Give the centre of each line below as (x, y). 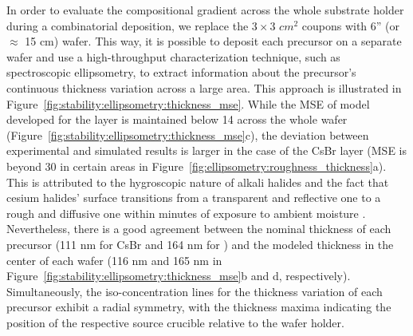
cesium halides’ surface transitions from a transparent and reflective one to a (194, 198)
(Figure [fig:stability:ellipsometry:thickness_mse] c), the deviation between (188, 134)
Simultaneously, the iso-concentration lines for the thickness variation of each (195, 291)
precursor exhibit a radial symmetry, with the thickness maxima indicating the (199, 307)
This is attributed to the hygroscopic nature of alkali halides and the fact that (198, 182)
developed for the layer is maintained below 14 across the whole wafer (177, 119)
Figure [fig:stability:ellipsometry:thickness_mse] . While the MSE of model (188, 103)
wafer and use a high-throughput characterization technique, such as (173, 56)
